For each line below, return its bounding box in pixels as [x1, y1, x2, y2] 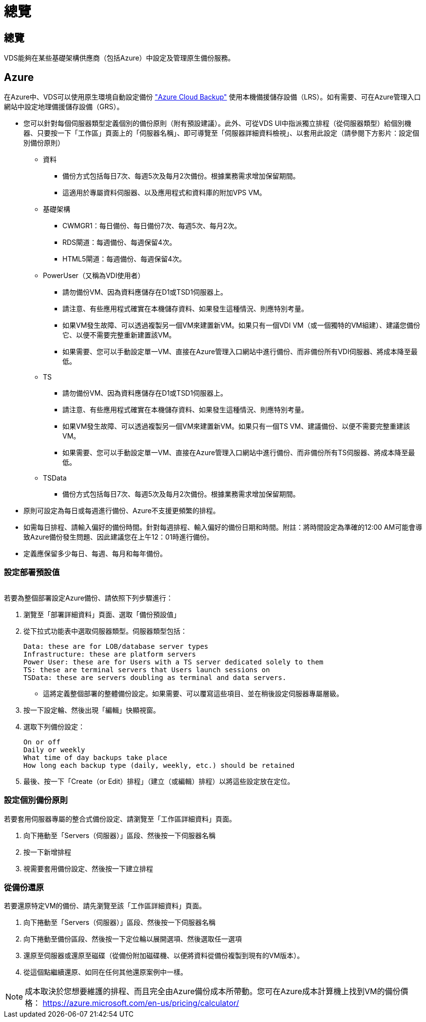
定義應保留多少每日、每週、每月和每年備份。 [23, 549, 167, 558]
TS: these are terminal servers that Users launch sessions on [23, 665, 270, 674]
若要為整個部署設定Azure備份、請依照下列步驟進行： [4, 593, 173, 602]
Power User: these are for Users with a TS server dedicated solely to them [23, 658, 324, 666]
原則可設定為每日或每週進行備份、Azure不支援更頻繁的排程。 [23, 506, 220, 515]
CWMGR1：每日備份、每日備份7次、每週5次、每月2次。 [62, 221, 241, 230]
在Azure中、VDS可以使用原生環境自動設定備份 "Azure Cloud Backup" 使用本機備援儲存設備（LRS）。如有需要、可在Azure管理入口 [4, 93, 421, 101]
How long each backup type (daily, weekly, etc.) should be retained [23, 761, 295, 769]
